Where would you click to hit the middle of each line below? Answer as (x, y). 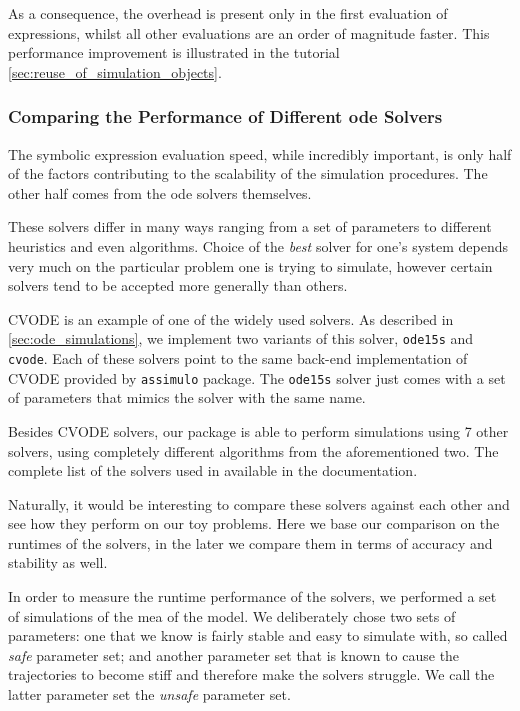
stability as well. (58, 562)
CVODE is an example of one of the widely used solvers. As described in (231, 318)
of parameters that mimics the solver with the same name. (187, 397)
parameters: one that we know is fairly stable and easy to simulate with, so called (258, 635)
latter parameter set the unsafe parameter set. (149, 694)
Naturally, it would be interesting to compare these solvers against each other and (259, 503)
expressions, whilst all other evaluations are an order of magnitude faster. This (249, 32)
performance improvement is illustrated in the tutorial (174, 52)
